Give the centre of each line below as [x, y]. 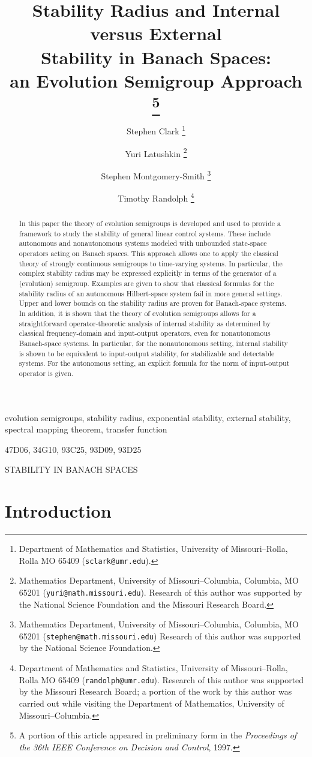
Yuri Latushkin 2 [156, 152]
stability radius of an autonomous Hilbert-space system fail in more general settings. [151, 293]
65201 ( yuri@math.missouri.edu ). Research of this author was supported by [160, 592]
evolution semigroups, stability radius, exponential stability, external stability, [148, 417]
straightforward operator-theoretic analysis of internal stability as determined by [145, 323]
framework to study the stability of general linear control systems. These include [145, 233]
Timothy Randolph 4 [156, 197]
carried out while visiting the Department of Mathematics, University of [151, 703]
